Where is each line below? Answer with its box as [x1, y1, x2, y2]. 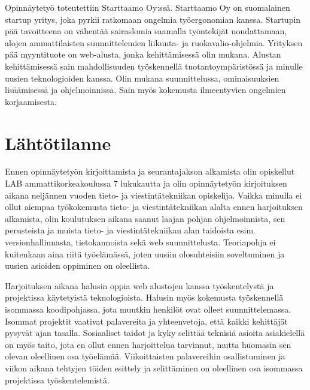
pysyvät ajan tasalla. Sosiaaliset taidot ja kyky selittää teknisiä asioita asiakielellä [5, 326, 305, 339]
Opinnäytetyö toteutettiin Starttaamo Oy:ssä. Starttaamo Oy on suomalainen [5, 1, 290, 13]
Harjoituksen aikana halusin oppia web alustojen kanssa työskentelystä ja [5, 279, 274, 292]
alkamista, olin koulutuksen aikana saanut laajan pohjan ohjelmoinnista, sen [5, 212, 285, 224]
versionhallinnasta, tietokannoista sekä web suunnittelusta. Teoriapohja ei [5, 236, 276, 248]
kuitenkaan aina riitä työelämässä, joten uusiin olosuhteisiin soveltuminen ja [5, 247, 285, 260]
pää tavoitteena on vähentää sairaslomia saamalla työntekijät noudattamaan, [5, 25, 287, 37]
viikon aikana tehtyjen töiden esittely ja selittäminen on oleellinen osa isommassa [5, 361, 303, 374]
